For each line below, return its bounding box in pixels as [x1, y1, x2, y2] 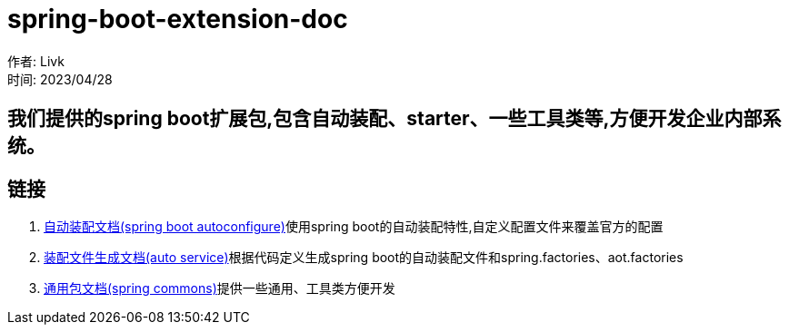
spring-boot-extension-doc [7, 4, 348, 34]
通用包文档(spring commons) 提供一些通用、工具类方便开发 [44, 280, 395, 297]
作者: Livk [7, 53, 65, 69]
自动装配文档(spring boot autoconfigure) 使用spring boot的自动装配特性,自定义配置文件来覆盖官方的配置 [44, 219, 664, 235]
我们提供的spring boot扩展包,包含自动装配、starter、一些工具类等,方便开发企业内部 [7, 107, 763, 131]
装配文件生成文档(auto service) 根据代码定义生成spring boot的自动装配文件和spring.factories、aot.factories [44, 249, 684, 266]
